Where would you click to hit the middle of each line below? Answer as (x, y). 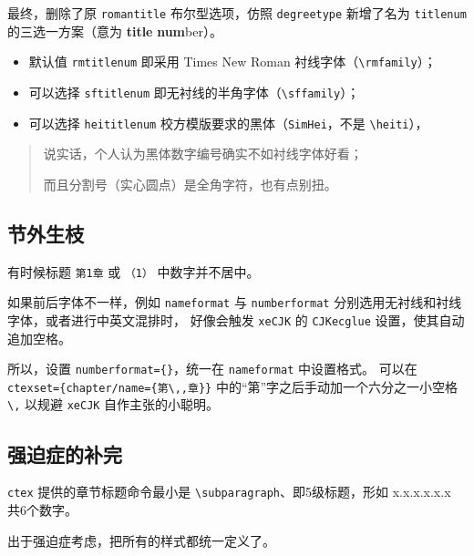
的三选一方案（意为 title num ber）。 (115, 31)
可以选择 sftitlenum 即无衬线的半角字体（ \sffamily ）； (194, 92)
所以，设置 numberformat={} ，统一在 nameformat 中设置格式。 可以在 (212, 369)
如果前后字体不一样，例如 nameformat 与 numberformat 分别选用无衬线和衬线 (235, 302)
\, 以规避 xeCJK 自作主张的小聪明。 (113, 404)
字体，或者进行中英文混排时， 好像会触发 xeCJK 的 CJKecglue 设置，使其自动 (236, 319)
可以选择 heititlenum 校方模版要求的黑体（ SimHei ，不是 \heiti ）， (228, 123)
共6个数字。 (42, 510)
